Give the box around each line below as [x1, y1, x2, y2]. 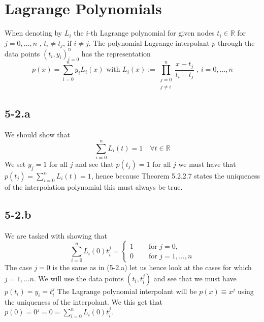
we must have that [178, 158, 236, 169]
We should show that [5, 129, 70, 140]
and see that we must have [153, 273, 237, 283]
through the [217, 37, 255, 48]
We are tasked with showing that [5, 230, 108, 241]
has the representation [81, 48, 151, 58]
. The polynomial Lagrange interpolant [88, 37, 210, 48]
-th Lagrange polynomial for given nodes [88, 27, 215, 38]
